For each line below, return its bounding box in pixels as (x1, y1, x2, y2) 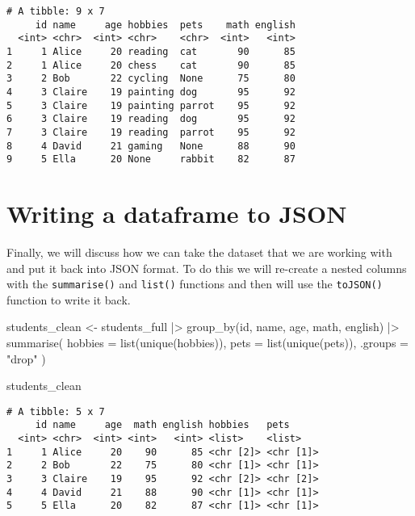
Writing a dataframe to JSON (6, 197, 347, 230)
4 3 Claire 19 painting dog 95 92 (6, 86, 296, 98)
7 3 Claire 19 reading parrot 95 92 (6, 126, 296, 138)
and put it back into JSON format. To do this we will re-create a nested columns (6, 259, 407, 276)
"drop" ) (6, 350, 46, 367)
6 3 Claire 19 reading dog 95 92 (6, 113, 296, 125)
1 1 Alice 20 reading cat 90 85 (6, 45, 296, 57)
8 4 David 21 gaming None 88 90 (6, 140, 296, 152)
